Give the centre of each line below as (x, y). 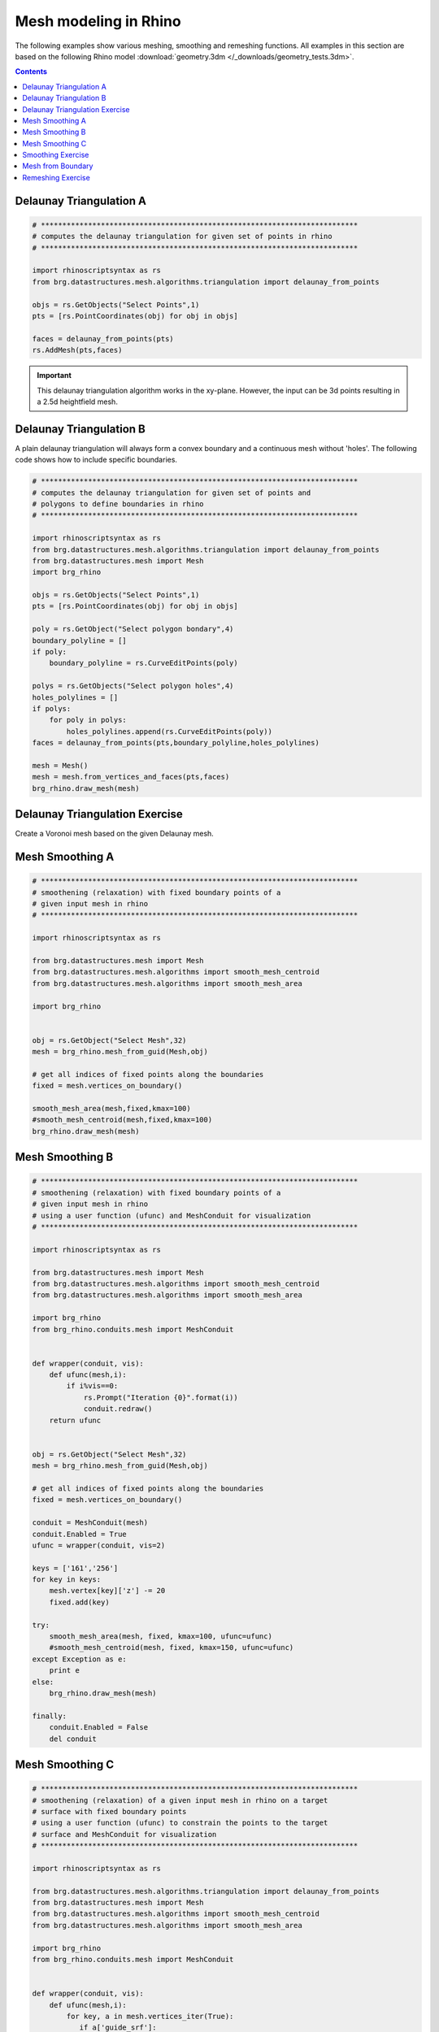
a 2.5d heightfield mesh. (77, 402)
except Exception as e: (80, 1659)
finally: (50, 1716)
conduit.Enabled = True (80, 1534)
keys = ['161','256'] (75, 1568)
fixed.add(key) (79, 1602)
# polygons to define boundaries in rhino (118, 504)
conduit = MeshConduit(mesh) (90, 1523)
